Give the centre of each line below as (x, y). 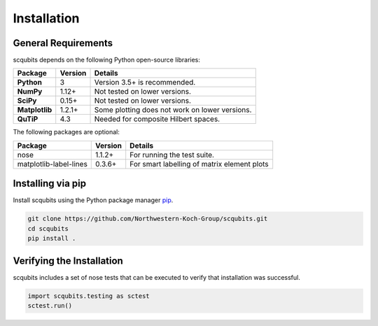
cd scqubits (48, 228)
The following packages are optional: (66, 132)
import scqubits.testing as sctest (89, 296)
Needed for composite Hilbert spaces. (157, 119)
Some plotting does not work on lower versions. (173, 110)
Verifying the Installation (68, 261)
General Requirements (63, 43)
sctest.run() (50, 305)
